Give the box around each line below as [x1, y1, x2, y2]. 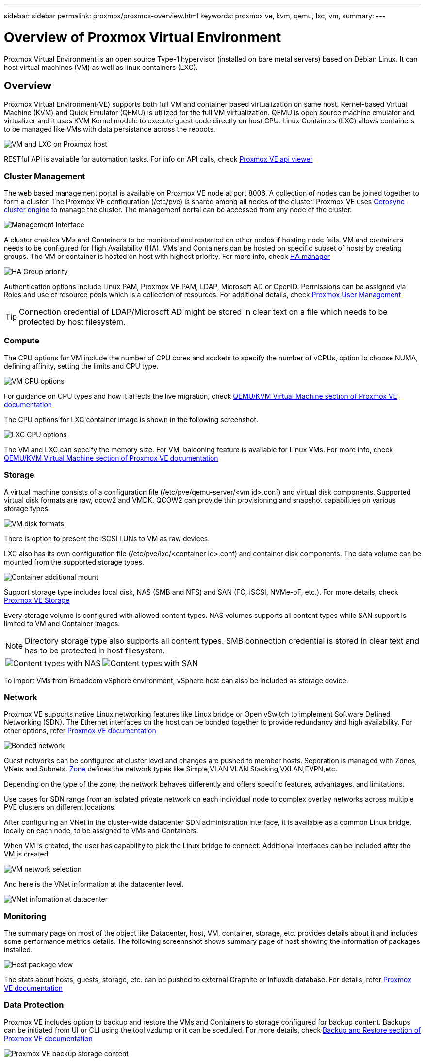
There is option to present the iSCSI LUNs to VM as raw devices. [4, 534, 210, 543]
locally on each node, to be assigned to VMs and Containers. [4, 826, 198, 835]
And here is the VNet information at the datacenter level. [4, 880, 184, 889]
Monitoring [4, 911, 47, 921]
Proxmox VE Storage [4, 596, 70, 604]
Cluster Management [4, 171, 85, 181]
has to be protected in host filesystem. [25, 645, 165, 655]
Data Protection [4, 1000, 64, 1010]
